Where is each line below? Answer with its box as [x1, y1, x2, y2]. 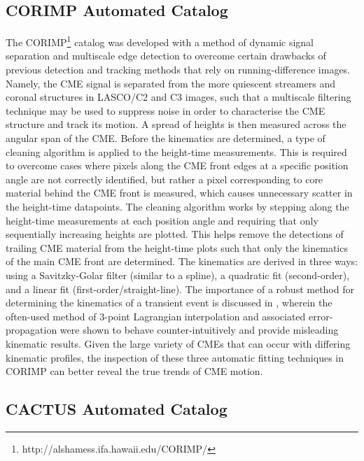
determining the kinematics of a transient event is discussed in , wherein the [6, 295, 332, 310]
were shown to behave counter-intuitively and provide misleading [59, 322, 339, 337]
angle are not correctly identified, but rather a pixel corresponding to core [6, 171, 323, 186]
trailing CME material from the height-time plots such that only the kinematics [6, 240, 348, 255]
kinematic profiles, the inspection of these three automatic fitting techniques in [6, 350, 344, 364]
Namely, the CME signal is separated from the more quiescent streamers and [6, 76, 335, 90]
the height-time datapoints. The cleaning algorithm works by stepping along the [6, 199, 349, 213]
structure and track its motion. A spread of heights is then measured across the [6, 117, 346, 132]
